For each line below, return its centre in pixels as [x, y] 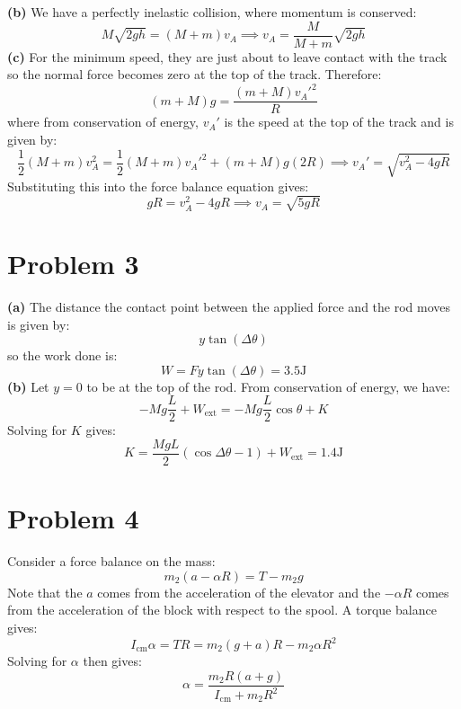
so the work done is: [62, 355]
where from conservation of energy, [103, 122]
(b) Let [28, 386]
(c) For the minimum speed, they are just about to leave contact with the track [227, 56]
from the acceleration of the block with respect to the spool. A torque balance [222, 610]
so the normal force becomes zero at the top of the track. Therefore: [195, 74]
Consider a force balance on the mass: [111, 561]
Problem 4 [73, 518]
